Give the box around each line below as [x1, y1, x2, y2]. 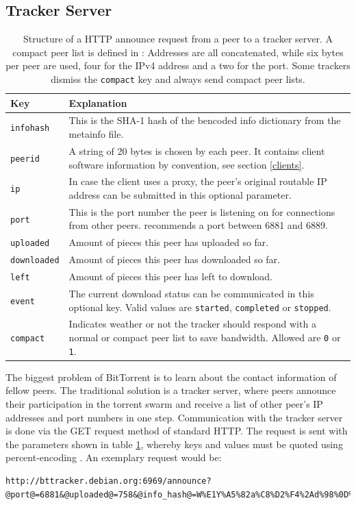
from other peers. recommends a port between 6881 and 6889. [68, 218, 328, 232]
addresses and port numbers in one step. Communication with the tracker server [5, 410, 343, 424]
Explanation [68, 95, 127, 110]
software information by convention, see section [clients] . [68, 157, 305, 171]
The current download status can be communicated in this [68, 286, 314, 300]
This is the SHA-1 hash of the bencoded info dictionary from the [68, 113, 341, 127]
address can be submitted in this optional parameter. [68, 187, 292, 201]
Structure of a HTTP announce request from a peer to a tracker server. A [23, 32, 333, 46]
